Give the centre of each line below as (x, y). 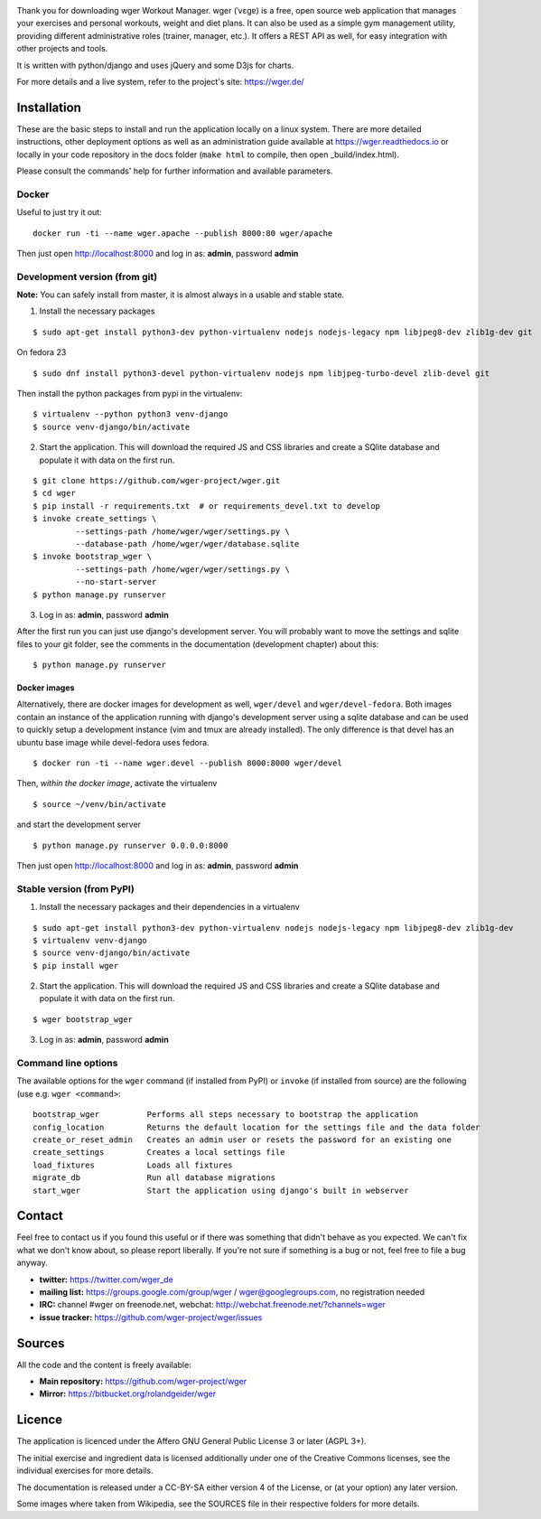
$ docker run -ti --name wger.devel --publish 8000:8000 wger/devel (187, 763)
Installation (49, 107)
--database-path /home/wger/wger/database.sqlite (187, 544)
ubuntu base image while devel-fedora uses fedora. (113, 742)
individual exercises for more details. (85, 1471)
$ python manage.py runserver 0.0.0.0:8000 (131, 845)
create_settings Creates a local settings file (159, 1153)
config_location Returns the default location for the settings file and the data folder (257, 1127)
